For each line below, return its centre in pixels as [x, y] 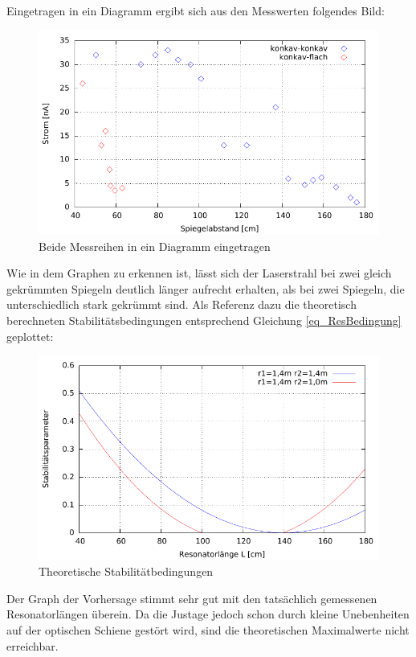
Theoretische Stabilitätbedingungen [126, 571]
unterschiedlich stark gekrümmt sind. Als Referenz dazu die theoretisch [181, 304]
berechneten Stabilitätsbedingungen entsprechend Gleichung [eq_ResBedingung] [204, 320]
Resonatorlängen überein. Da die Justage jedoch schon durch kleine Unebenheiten [208, 614]
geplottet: [30, 336]
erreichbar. [33, 645]
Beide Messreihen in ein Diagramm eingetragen [155, 246]
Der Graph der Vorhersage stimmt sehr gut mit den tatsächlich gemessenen [192, 598]
